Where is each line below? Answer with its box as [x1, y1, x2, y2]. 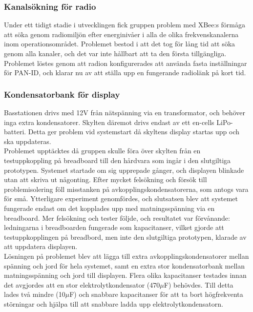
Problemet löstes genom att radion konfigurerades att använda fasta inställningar [4, 58, 247, 68]
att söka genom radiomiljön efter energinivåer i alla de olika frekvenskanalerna [4, 29, 239, 39]
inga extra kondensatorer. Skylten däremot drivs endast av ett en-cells [4, 117, 214, 127]
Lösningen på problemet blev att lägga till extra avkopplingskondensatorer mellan [4, 250, 249, 261]
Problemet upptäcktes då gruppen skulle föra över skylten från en [4, 146, 201, 156]
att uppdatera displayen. [4, 241, 78, 251]
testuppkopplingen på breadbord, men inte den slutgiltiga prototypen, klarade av [4, 231, 247, 242]
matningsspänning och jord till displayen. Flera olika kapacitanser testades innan [4, 270, 247, 280]
